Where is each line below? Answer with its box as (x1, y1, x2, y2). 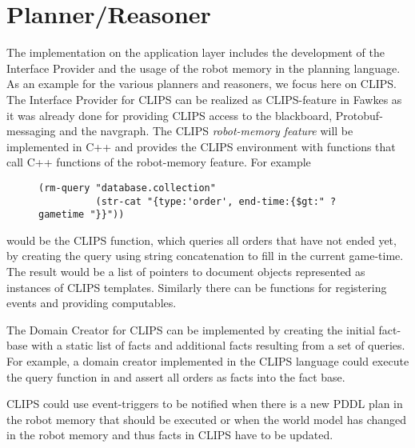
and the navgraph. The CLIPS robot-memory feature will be (59, 122, 353, 139)
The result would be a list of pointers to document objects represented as (6, 263, 365, 280)
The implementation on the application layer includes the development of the (6, 44, 385, 61)
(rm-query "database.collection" (38, 182, 216, 194)
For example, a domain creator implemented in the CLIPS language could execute (6, 353, 409, 369)
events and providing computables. (6, 294, 177, 311)
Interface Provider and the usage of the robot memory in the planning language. (6, 59, 401, 76)
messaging (6, 122, 56, 139)
